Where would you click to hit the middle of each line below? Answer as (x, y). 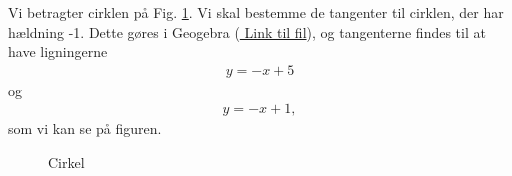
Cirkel (66, 162)
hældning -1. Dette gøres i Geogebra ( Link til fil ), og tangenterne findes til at (247, 31)
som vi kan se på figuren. (85, 128)
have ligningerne (58, 51)
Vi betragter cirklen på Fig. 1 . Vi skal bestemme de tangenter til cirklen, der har (256, 12)
